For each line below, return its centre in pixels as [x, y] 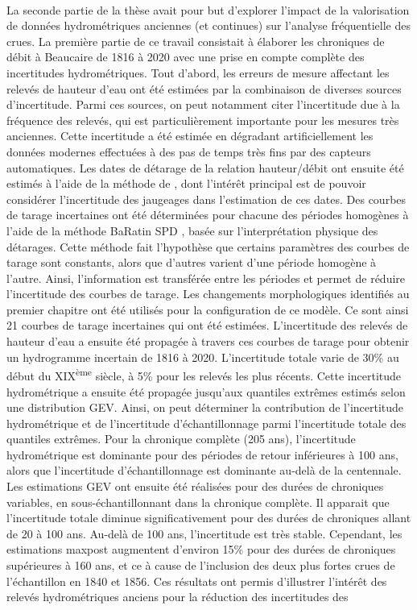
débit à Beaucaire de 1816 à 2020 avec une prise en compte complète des [186, 57]
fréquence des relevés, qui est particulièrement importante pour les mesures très [203, 120]
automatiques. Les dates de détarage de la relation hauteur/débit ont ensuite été [205, 167]
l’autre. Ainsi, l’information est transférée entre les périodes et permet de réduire [206, 278]
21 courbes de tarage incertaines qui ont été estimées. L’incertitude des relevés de [207, 325]
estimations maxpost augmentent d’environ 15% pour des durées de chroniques [201, 549]
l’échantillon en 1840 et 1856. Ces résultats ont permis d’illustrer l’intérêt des [197, 581]
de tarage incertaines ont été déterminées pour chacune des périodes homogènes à [208, 215]
